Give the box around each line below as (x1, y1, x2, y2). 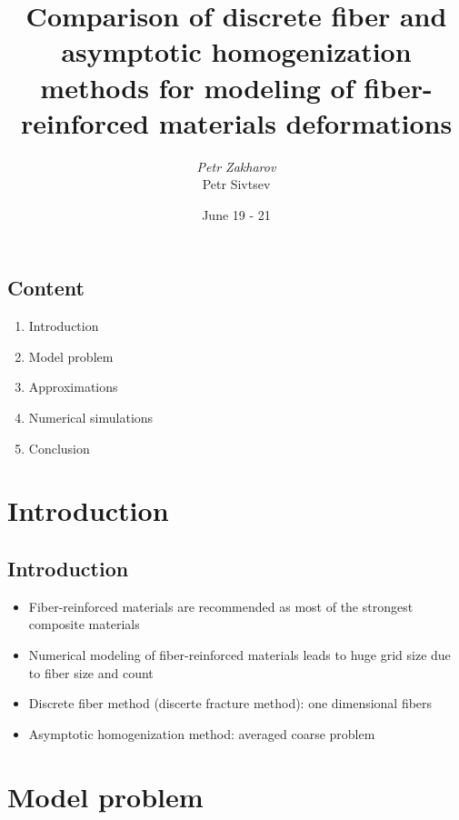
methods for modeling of (40, 68, 354, 105)
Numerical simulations (28, 408, 154, 427)
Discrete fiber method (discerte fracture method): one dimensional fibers (28, 694, 433, 713)
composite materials (28, 615, 140, 634)
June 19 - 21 (202, 205, 271, 224)
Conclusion (28, 438, 90, 457)
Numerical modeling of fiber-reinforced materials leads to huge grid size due (28, 645, 451, 665)
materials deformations (158, 104, 453, 141)
